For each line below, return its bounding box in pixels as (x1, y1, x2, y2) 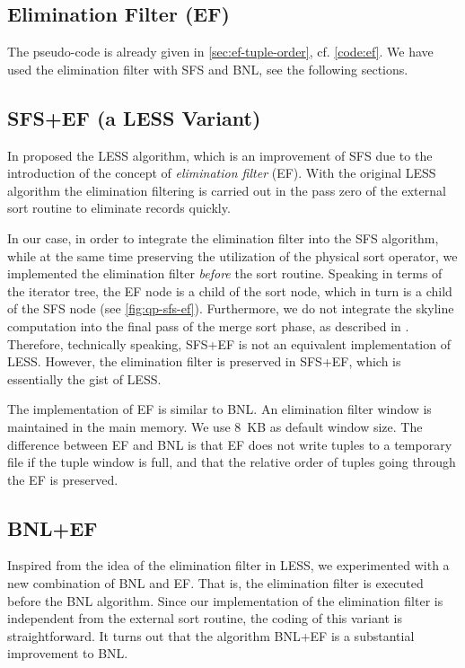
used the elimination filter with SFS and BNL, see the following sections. (7, 59, 408, 78)
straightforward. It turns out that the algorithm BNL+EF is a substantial (7, 626, 415, 645)
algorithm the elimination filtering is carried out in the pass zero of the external (7, 180, 446, 199)
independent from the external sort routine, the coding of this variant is (7, 609, 402, 628)
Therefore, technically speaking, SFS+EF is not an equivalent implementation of (7, 334, 451, 353)
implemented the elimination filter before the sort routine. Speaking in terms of (7, 264, 443, 283)
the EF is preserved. (7, 470, 118, 488)
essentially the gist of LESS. (7, 369, 162, 388)
